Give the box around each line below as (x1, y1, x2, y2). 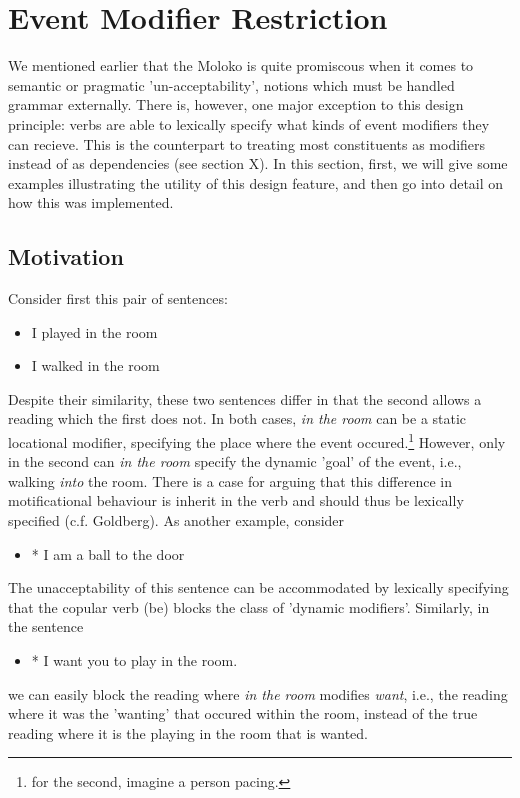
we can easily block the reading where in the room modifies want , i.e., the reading (8, 683, 508, 704)
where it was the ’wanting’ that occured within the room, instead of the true (8, 703, 478, 724)
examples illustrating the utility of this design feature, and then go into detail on (8, 172, 504, 193)
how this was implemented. (8, 192, 174, 213)
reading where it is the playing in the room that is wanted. (8, 722, 368, 743)
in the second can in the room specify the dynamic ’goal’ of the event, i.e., (8, 451, 462, 472)
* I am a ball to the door (31, 543, 185, 564)
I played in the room (31, 321, 158, 342)
